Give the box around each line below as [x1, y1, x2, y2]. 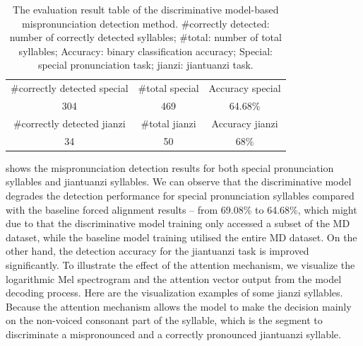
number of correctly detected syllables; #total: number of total [9, 30, 282, 45]
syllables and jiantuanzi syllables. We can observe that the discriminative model [6, 174, 352, 189]
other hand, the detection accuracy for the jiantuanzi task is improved [6, 243, 309, 258]
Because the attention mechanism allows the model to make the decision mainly [6, 299, 352, 313]
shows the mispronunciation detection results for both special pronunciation [6, 160, 334, 175]
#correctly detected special [11, 81, 129, 96]
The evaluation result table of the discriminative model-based [13, 2, 279, 16]
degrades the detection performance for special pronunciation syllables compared [6, 188, 355, 203]
